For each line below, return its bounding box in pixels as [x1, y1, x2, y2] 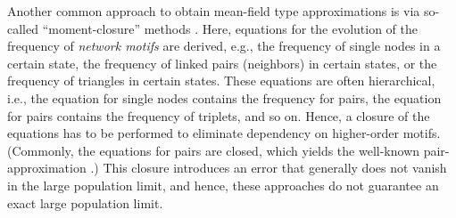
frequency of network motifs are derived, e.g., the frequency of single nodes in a [7, 36, 441, 55]
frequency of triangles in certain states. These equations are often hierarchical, [7, 71, 435, 90]
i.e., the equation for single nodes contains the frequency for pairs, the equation [7, 88, 442, 107]
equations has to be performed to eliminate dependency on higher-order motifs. [7, 124, 441, 142]
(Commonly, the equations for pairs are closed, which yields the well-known [7, 141, 420, 159]
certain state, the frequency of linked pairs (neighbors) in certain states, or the [7, 53, 437, 72]
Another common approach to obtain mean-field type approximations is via [7, 2, 420, 20]
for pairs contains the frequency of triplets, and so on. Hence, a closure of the [7, 106, 430, 125]
